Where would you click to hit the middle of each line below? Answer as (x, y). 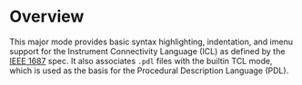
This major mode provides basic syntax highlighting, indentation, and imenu (151, 42)
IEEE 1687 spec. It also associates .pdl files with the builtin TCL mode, (141, 61)
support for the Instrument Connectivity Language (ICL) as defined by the (147, 51)
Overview (47, 17)
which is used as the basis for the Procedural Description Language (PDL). (149, 71)
